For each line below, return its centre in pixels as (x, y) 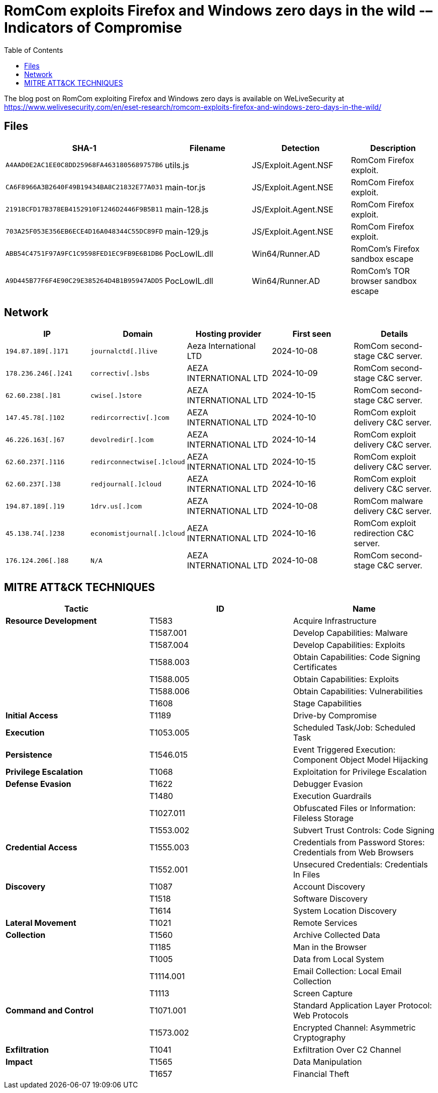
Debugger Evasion (328, 784)
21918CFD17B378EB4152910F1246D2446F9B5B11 (84, 209)
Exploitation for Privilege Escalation (360, 772)
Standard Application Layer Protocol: (362, 1006)
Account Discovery (329, 887)
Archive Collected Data (336, 935)
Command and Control (50, 1011)
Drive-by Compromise (335, 716)
